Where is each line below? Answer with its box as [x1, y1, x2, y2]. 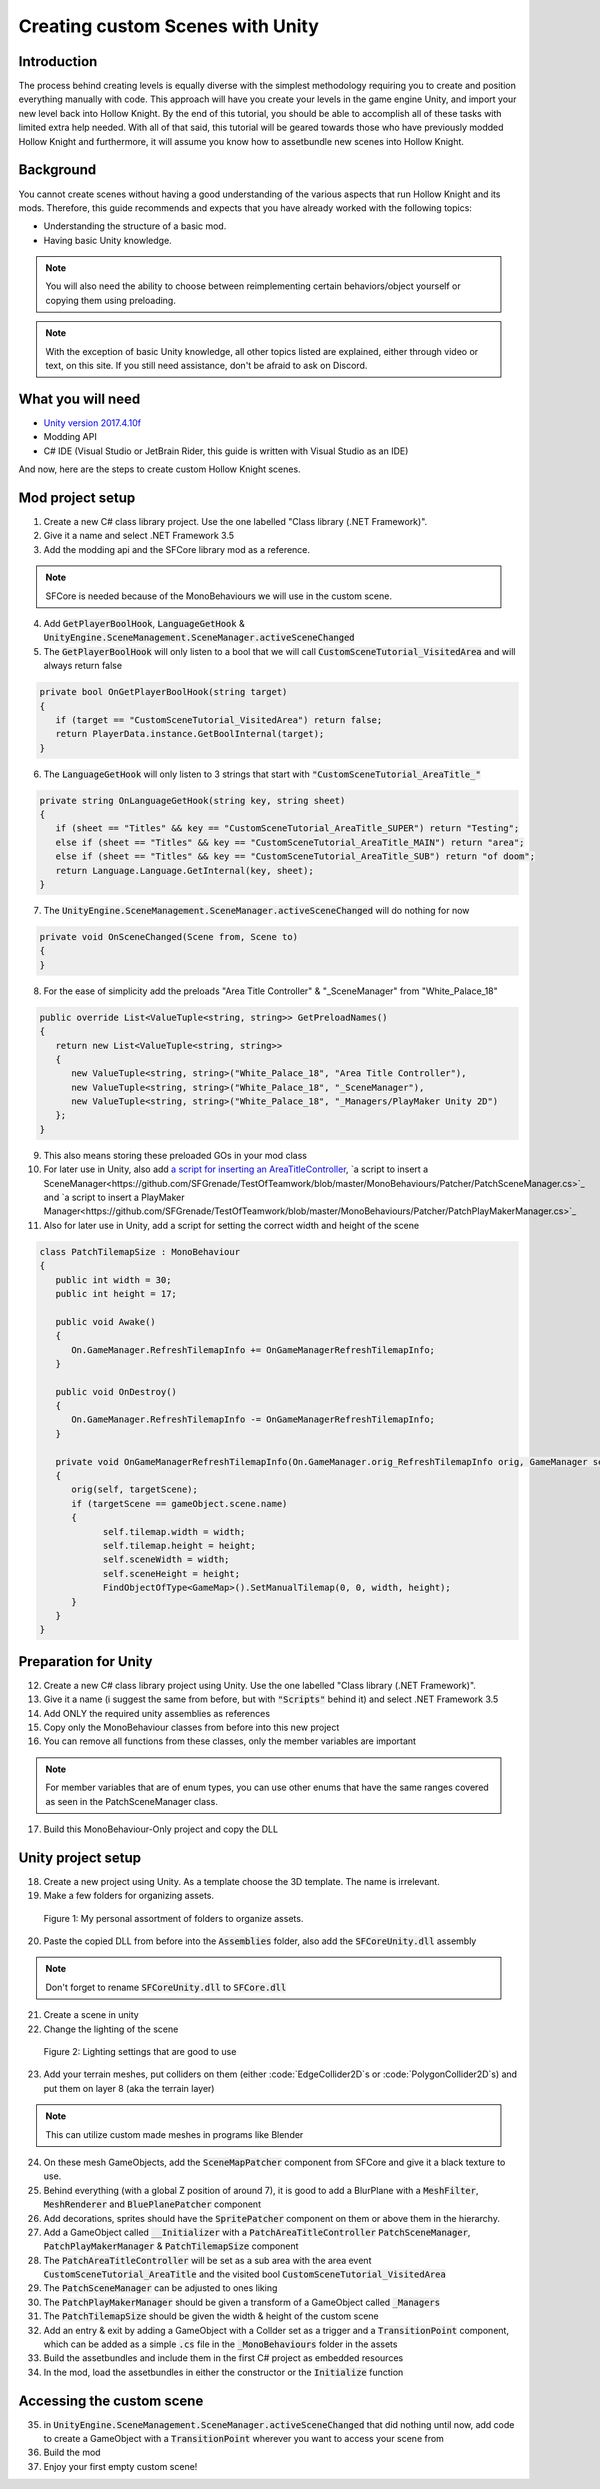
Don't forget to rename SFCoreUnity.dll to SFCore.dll [45, 1981, 287, 1993]
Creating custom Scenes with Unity [18, 15, 320, 37]
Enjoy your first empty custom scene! [43, 2460, 198, 2472]
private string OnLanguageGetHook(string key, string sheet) [39, 795, 346, 806]
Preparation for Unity [18, 1653, 153, 1670]
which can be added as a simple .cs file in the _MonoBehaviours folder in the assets [43, 2338, 398, 2350]
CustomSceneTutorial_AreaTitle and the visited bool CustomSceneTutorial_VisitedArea [43, 2268, 447, 2280]
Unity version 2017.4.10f [43, 416, 142, 429]
